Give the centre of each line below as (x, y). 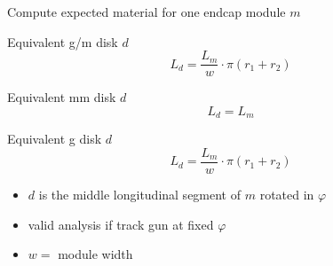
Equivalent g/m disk (63, 41)
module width (95, 254)
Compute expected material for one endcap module (147, 12)
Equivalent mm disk (62, 97)
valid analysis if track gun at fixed (121, 224)
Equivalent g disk (55, 139)
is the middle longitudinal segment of (140, 194)
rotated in (287, 194)
